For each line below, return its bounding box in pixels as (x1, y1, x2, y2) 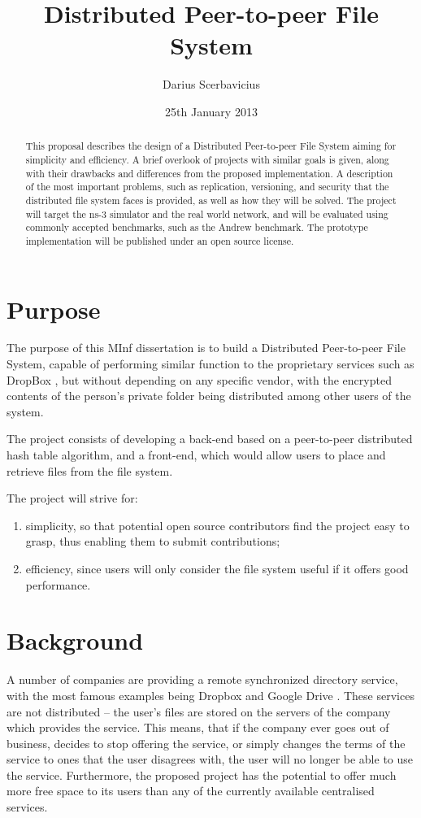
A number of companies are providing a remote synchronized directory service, (7, 671, 398, 688)
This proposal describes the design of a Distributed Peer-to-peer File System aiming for (25, 139, 397, 153)
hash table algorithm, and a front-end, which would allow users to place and (7, 446, 386, 463)
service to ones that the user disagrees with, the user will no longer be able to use (7, 751, 414, 768)
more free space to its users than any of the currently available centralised (7, 782, 375, 799)
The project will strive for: (7, 489, 138, 507)
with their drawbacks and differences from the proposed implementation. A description (25, 166, 393, 180)
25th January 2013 (165, 102, 258, 120)
